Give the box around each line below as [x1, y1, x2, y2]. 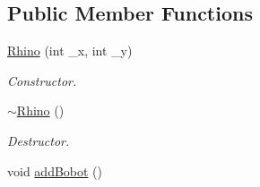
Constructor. [7, 71, 77, 89]
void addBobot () [7, 161, 103, 180]
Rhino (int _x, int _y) [7, 41, 133, 60]
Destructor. [7, 131, 70, 149]
